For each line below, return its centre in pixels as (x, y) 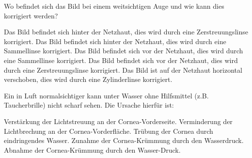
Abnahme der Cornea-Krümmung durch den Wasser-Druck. (92, 150)
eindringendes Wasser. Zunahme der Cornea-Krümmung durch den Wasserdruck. (124, 140)
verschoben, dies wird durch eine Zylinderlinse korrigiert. (88, 79)
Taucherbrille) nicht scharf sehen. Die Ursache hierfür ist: (89, 105)
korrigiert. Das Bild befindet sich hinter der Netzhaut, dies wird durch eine (115, 41)
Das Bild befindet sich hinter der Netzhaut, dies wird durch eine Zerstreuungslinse (126, 32)
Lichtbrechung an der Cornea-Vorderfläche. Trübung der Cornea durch (109, 131)
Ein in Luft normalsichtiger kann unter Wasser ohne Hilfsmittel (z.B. (106, 95)
